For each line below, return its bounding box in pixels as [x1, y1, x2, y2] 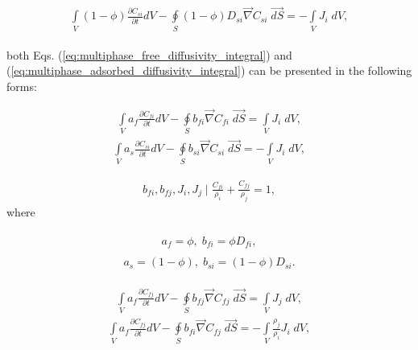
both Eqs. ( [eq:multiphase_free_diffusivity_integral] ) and [6, 46, 292, 63]
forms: [6, 77, 37, 94]
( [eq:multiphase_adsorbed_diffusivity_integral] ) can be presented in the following [6, 62, 412, 79]
